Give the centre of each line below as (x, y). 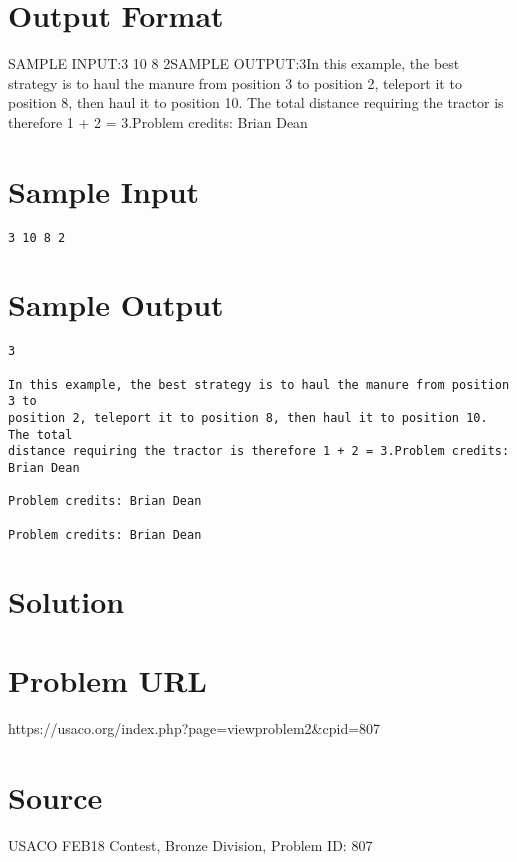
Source (55, 796)
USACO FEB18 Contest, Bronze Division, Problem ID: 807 (190, 844)
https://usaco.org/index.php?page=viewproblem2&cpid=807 (194, 727)
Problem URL (107, 679)
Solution (66, 601)
